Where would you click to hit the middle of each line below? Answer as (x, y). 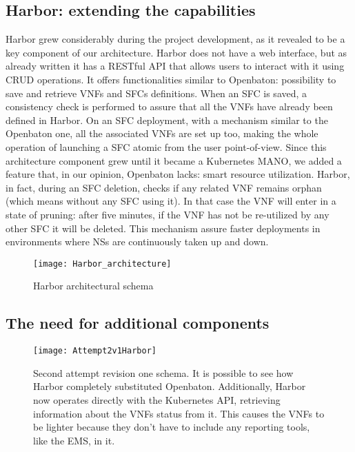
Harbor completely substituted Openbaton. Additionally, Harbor (170, 386)
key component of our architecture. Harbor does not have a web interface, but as (176, 52)
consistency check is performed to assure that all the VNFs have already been (169, 106)
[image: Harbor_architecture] (102, 264)
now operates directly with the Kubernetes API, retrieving (157, 400)
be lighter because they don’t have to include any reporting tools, (172, 427)
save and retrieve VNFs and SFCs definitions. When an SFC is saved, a (156, 93)
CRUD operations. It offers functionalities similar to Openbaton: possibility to (171, 79)
